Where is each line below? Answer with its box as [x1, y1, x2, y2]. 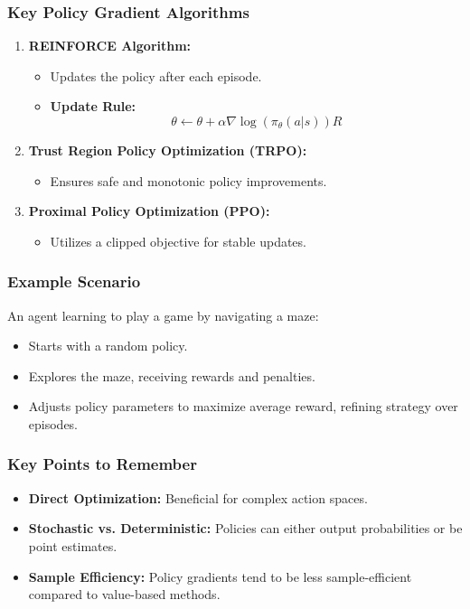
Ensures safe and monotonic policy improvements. [50, 171, 327, 190]
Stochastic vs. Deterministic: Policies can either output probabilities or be [28, 519, 463, 538]
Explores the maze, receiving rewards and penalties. [28, 366, 315, 385]
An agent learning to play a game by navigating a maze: [7, 305, 319, 324]
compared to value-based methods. [28, 585, 221, 604]
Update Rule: [50, 97, 136, 116]
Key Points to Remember [7, 453, 197, 475]
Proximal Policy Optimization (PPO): [28, 201, 270, 220]
